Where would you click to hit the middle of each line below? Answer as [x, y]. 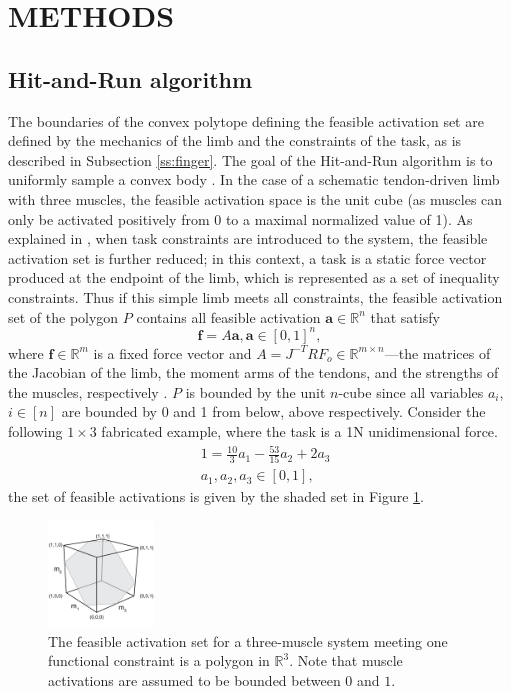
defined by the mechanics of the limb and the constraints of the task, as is [235, 140]
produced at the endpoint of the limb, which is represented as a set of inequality [254, 277]
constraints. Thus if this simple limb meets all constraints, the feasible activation [255, 296]
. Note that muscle [346, 660]
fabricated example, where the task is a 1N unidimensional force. [299, 430]
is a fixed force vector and [172, 352]
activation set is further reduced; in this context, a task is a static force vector [247, 257]
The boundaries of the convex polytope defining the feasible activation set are [246, 120]
